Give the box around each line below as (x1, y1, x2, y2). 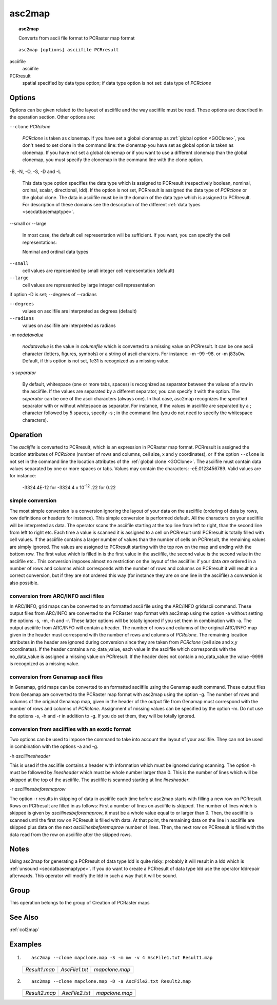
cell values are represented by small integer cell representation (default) (22, 267, 174, 274)
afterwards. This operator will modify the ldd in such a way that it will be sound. (9, 873, 177, 879)
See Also (9, 913, 38, 921)
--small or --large (9, 220, 47, 226)
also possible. (9, 579, 39, 586)
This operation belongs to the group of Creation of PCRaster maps (9, 900, 150, 906)
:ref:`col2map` (9, 926, 39, 933)
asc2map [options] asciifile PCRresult (18, 47, 119, 53)
